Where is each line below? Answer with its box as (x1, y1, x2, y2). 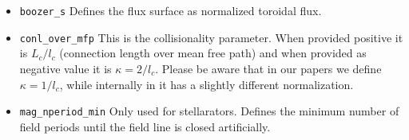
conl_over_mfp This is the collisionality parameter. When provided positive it (19, 29, 403, 45)
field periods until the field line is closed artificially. (19, 118, 271, 134)
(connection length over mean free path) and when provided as (59, 45, 367, 61)
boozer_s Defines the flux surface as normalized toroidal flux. (19, 2, 322, 18)
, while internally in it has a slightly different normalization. (59, 76, 354, 92)
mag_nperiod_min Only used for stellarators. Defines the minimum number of (19, 103, 399, 119)
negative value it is (19, 60, 112, 76)
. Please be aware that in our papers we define (155, 60, 382, 76)
